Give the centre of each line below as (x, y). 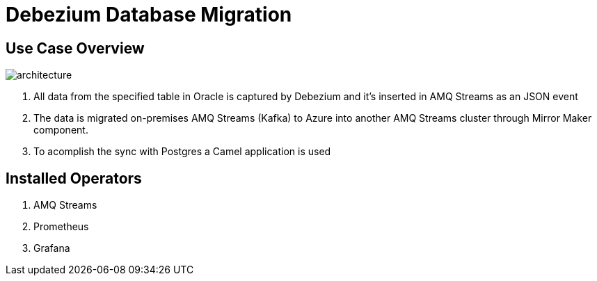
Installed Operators (74, 178)
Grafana (52, 248)
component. (61, 130)
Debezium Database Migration (149, 15)
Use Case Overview (75, 48)
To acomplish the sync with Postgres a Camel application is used (182, 152)
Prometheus (61, 227)
